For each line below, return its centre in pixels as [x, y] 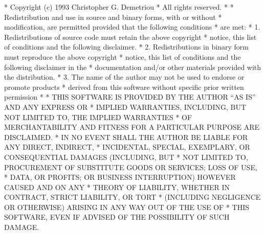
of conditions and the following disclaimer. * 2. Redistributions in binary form [126, 47]
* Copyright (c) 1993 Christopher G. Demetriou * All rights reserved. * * [119, 7]
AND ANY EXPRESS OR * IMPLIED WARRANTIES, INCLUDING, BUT [125, 107]
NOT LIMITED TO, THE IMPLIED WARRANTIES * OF [98, 117]
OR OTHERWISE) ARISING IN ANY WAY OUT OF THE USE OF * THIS [127, 207]
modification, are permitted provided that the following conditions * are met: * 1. [132, 27]
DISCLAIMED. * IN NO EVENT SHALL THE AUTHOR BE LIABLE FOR [126, 137]
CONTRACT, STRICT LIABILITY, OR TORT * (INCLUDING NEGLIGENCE [132, 197]
